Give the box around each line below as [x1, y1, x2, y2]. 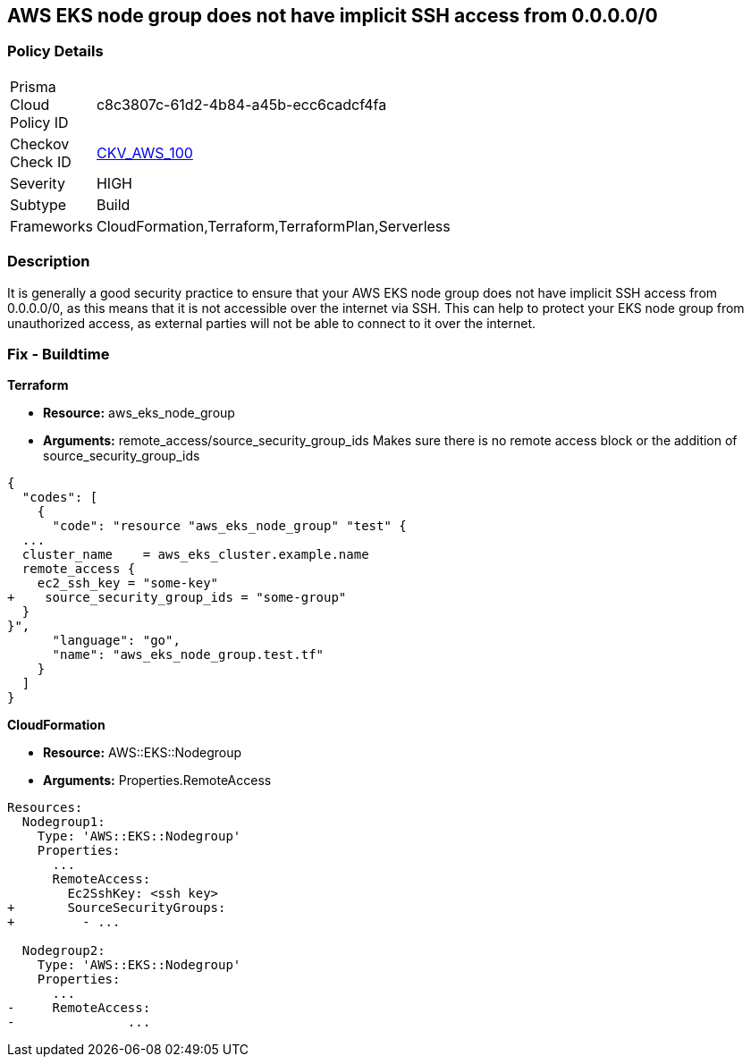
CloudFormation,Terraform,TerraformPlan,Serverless [96, 216, 451, 235]
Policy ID [10, 113, 69, 131]
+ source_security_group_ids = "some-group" [7, 590, 347, 605]
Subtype [10, 195, 67, 214]
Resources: [7, 800, 83, 815]
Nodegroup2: [21, 943, 105, 958]
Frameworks [10, 216, 93, 235]
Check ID [10, 152, 72, 171]
